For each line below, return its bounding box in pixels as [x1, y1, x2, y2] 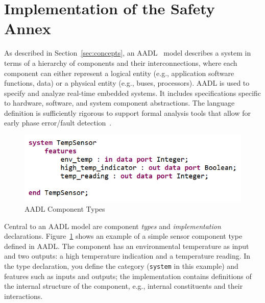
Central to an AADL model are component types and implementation [4, 220, 221, 231]
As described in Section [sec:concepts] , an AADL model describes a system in [4, 47, 251, 58]
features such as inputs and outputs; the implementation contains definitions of [4, 270, 252, 281]
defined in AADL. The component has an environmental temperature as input [4, 240, 249, 251]
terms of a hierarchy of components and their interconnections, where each [4, 57, 237, 68]
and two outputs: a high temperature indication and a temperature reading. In [4, 250, 251, 261]
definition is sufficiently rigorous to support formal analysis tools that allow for [4, 107, 251, 118]
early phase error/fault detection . [4, 117, 112, 128]
